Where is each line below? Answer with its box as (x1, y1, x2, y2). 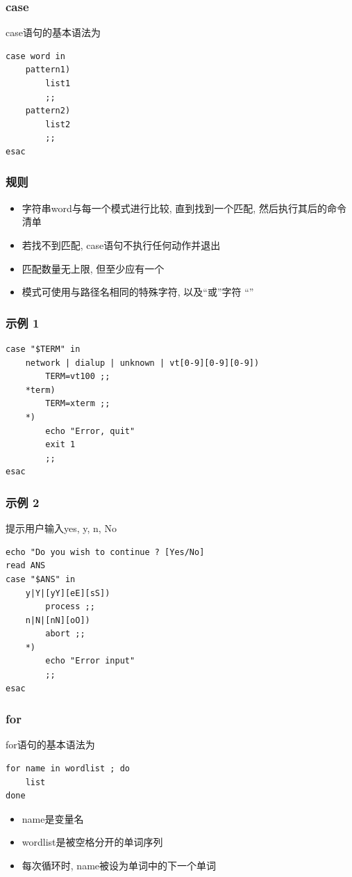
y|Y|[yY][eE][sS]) (25, 588, 110, 598)
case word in (6, 51, 65, 61)
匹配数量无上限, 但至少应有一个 (22, 261, 165, 275)
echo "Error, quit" (45, 426, 135, 436)
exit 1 (45, 440, 76, 450)
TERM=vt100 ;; (45, 371, 110, 382)
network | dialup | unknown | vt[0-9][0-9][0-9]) (25, 357, 260, 368)
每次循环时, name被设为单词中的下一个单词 (22, 858, 217, 873)
